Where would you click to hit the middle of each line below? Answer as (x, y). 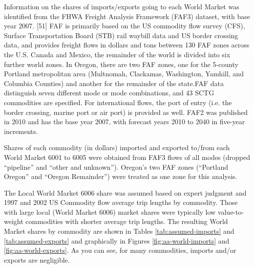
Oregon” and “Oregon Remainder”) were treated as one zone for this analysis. (121, 176)
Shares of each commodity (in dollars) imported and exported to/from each (117, 147)
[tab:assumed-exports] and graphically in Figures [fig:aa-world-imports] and (117, 240)
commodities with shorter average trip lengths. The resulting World (127, 221)
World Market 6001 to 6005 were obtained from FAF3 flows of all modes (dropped (127, 157)
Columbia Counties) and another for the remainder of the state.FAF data (114, 83)
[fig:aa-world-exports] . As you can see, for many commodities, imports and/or (120, 250)
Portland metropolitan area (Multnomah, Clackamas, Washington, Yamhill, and (124, 74)
